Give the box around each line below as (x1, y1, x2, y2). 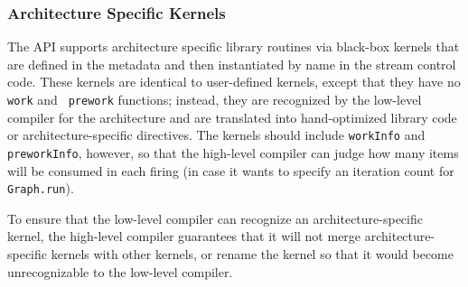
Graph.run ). (7, 179, 74, 198)
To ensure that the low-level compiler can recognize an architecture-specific (7, 208, 423, 227)
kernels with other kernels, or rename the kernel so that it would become (51, 245, 454, 264)
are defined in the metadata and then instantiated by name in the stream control (7, 54, 456, 73)
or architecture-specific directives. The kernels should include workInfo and (7, 125, 426, 144)
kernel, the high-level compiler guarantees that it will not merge (7, 227, 361, 245)
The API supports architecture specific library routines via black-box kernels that (7, 37, 460, 56)
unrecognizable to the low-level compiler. (7, 262, 233, 281)
